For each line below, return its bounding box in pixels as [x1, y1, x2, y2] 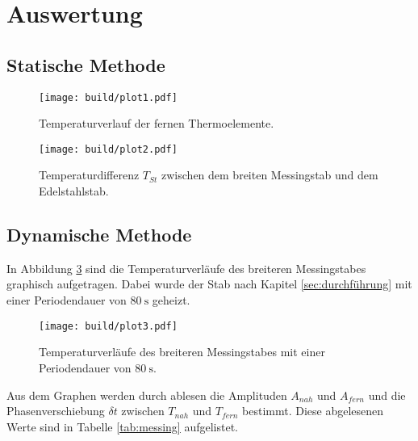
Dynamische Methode [6, 222, 192, 247]
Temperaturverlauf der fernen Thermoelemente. [39, 115, 274, 132]
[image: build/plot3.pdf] [39, 320, 178, 332]
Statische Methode [6, 52, 165, 77]
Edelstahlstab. [39, 183, 109, 199]
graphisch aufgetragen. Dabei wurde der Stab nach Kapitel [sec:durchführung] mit [6, 275, 412, 292]
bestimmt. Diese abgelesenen [242, 402, 384, 419]
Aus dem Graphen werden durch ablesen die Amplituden [6, 386, 287, 403]
